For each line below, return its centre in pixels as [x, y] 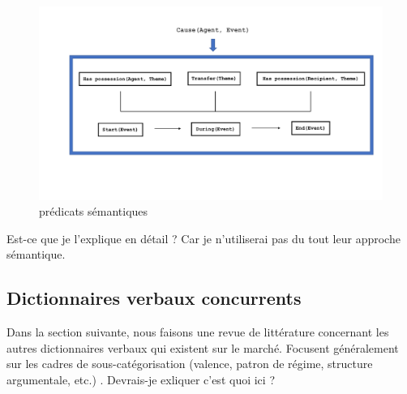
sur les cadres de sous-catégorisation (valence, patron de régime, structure [190, 364]
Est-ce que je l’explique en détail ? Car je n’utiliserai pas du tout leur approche [203, 238]
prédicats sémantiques [94, 211]
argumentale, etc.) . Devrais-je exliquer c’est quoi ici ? [141, 379]
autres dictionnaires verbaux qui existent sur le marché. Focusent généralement [203, 347]
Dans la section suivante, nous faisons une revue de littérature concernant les [198, 332]
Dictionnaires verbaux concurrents [154, 298]
